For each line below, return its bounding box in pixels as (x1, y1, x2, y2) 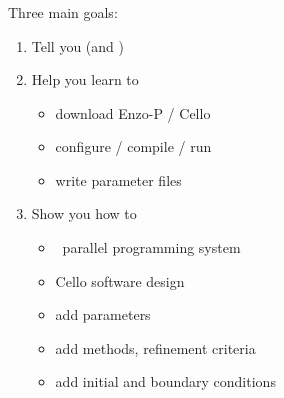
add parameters (55, 304, 151, 325)
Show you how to (31, 203, 137, 224)
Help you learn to (31, 69, 139, 90)
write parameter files (55, 169, 182, 190)
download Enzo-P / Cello (55, 102, 211, 123)
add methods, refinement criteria (55, 337, 256, 358)
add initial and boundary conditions (55, 371, 276, 392)
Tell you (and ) (31, 35, 124, 56)
